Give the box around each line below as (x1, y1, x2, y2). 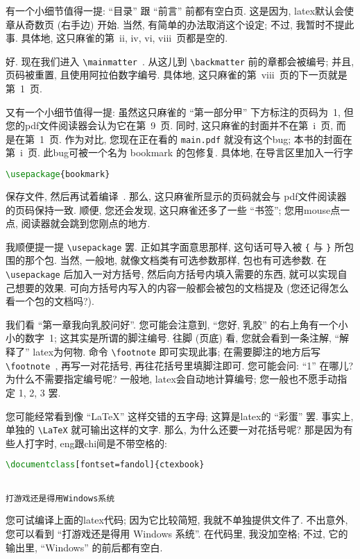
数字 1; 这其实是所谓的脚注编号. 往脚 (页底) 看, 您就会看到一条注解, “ (24, 331, 340, 345)
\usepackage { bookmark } (6, 169, 110, 180)
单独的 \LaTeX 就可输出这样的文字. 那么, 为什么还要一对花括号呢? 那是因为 (6, 422, 343, 437)
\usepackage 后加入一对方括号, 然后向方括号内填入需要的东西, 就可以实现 (6, 266, 338, 281)
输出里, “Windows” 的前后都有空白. (6, 540, 163, 554)
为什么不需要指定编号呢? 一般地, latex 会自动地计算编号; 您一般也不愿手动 (6, 372, 338, 386)
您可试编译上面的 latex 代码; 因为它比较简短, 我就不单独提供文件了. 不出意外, (6, 512, 348, 527)
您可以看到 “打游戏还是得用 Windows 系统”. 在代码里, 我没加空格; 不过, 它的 (6, 526, 348, 540)
